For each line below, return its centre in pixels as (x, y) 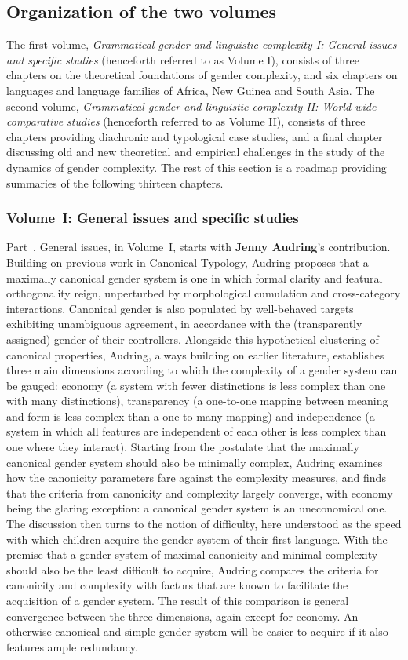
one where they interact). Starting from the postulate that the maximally (183, 447)
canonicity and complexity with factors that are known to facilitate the (177, 585)
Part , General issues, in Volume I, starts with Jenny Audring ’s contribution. (199, 247)
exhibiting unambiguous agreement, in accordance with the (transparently (184, 324)
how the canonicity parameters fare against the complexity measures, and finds (196, 478)
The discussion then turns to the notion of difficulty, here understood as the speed (204, 524)
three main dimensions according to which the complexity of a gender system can (202, 370)
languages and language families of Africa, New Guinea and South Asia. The (191, 90)
